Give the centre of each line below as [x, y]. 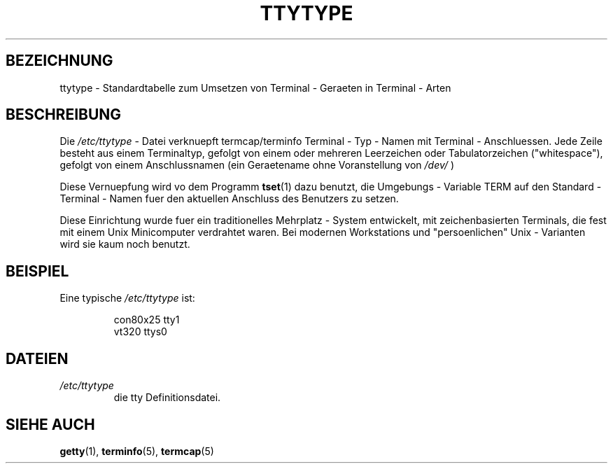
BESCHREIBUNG [64, 115]
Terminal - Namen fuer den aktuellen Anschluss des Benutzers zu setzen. [229, 199]
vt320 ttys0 [140, 332]
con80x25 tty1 [147, 320]
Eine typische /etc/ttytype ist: [127, 298]
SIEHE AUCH [50, 424]
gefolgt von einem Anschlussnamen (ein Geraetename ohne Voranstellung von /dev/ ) [257, 165]
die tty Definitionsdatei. [167, 398]
